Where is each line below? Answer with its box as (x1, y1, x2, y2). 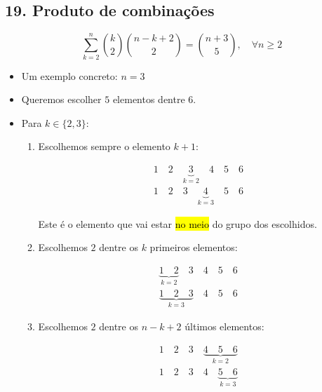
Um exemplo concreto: (21, 68, 118, 83)
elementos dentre (112, 92, 185, 107)
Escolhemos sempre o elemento (38, 139, 170, 154)
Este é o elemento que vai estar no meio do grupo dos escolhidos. (38, 216, 317, 231)
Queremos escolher (21, 92, 102, 107)
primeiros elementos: (149, 240, 238, 255)
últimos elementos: (185, 318, 264, 333)
